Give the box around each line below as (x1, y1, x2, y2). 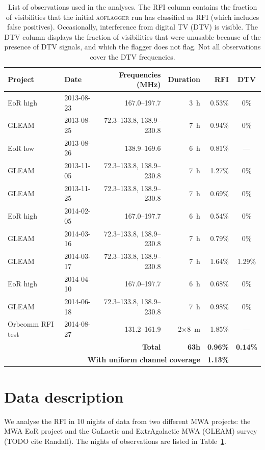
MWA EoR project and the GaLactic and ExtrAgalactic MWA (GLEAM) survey (4, 426, 257, 436)
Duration (168, 74, 200, 85)
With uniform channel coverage (87, 354, 200, 364)
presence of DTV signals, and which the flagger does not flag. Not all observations (4, 41, 261, 52)
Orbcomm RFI (8, 319, 54, 329)
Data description (4, 386, 124, 407)
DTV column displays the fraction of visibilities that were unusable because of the (4, 31, 261, 42)
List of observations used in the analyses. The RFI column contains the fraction (8, 2, 257, 12)
